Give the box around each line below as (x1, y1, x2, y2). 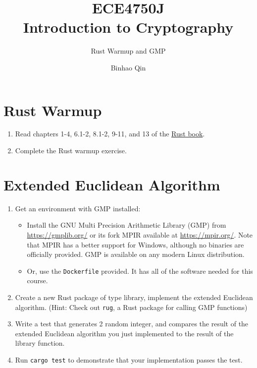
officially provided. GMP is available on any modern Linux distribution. (27, 249, 245, 259)
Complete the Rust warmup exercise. (15, 145, 127, 156)
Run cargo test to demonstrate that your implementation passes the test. (15, 355, 243, 365)
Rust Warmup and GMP (91, 46, 166, 56)
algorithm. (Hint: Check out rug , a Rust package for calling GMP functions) (15, 302, 248, 312)
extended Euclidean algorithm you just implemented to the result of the (15, 328, 234, 338)
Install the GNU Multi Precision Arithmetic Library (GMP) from (27, 220, 226, 230)
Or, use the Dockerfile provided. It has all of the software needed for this (27, 265, 253, 276)
